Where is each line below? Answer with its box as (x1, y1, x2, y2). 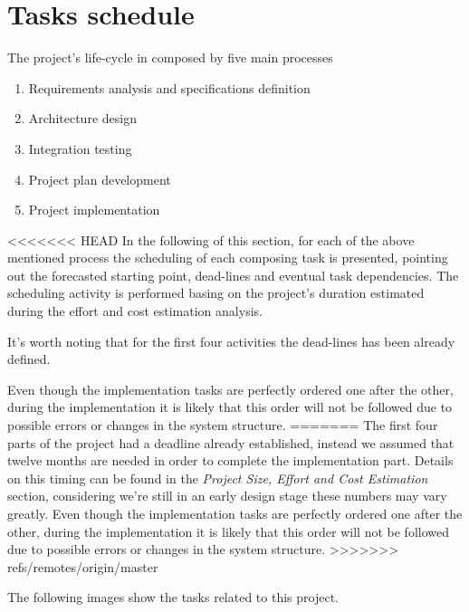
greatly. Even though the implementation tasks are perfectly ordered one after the (7, 504, 463, 522)
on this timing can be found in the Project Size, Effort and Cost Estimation (7, 468, 428, 487)
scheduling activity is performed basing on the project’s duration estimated (7, 283, 425, 302)
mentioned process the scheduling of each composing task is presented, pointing (7, 248, 448, 267)
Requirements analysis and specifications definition (28, 78, 311, 97)
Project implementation (28, 200, 160, 219)
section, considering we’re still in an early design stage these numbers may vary (7, 486, 447, 505)
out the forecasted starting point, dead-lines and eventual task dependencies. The (7, 265, 459, 284)
